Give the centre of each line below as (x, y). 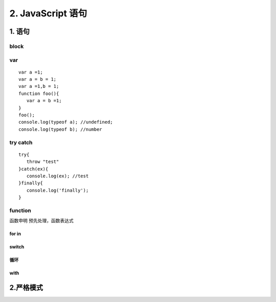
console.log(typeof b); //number (60, 129)
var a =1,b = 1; (39, 86)
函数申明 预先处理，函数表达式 (41, 221)
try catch (21, 142)
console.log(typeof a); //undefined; (66, 122)
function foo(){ (39, 94)
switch (17, 247)
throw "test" (43, 162)
